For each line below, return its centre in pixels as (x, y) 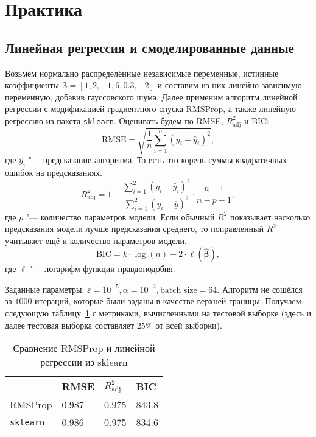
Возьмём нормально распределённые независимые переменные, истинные (142, 73)
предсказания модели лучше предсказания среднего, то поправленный (134, 229)
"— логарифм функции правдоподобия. (103, 269)
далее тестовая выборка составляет (70, 325)
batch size (178, 290)
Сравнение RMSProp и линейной (84, 348)
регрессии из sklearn (84, 362)
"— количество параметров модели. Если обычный (120, 216)
